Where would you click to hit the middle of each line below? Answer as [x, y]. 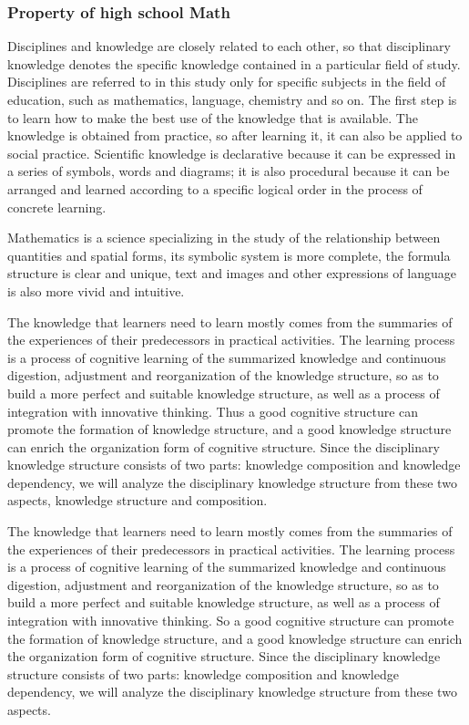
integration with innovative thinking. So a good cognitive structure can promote [231, 621]
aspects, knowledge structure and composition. [138, 500]
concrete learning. [57, 207]
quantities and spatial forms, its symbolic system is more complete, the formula [229, 255]
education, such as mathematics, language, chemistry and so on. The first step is [232, 99]
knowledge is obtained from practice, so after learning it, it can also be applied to [235, 135]
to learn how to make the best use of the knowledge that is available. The [213, 117]
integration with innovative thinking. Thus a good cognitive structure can [213, 411]
